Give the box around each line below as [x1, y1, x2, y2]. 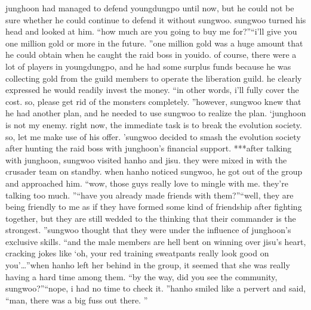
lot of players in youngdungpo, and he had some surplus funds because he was [5, 60, 291, 72]
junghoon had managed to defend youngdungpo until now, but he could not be [5, 2, 294, 14]
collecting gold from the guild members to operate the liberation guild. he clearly [5, 72, 302, 84]
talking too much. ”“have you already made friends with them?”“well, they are [5, 188, 294, 201]
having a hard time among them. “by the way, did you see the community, [5, 270, 278, 283]
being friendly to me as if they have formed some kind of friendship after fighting [5, 200, 302, 213]
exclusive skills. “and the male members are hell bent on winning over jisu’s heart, [5, 235, 306, 247]
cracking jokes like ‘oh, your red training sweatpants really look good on [5, 247, 269, 259]
